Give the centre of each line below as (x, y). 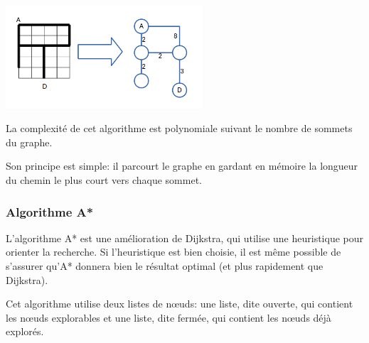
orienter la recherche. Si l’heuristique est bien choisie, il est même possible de (173, 252)
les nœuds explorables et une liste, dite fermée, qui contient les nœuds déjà (169, 317)
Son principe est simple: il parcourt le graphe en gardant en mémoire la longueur (182, 166)
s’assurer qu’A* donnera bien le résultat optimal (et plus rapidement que (165, 266)
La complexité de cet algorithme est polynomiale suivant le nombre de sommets (179, 128)
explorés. (25, 331)
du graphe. (29, 142)
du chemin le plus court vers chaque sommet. (104, 180)
